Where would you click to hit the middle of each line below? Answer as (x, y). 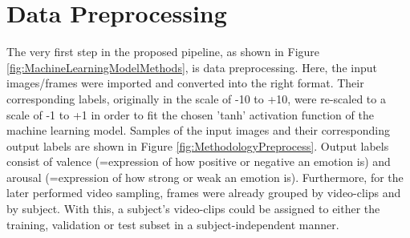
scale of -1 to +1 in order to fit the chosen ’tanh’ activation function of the (190, 114)
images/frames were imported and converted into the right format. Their (185, 83)
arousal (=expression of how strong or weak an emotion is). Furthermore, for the (205, 177)
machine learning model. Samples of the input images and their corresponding (198, 130)
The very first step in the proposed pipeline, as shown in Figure (163, 52)
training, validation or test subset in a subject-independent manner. (173, 224)
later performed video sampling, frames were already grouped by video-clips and (204, 193)
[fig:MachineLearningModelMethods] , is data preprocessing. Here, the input (192, 67)
